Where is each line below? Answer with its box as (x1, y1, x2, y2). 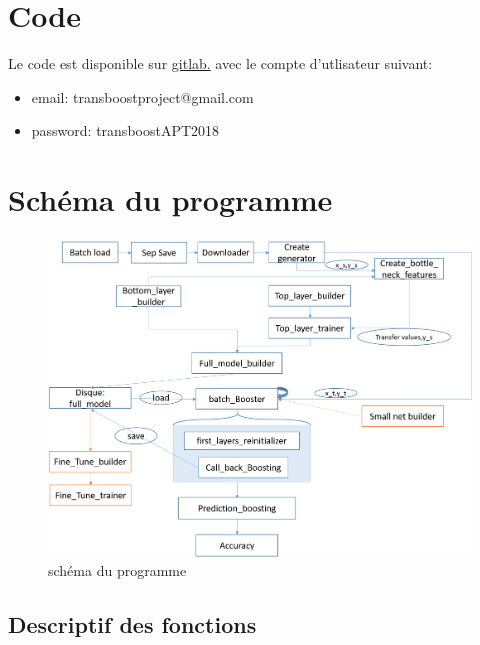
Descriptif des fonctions (8, 609, 257, 640)
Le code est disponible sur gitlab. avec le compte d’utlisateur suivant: (8, 53, 433, 74)
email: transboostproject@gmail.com (31, 86, 254, 107)
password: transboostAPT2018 (31, 120, 220, 141)
